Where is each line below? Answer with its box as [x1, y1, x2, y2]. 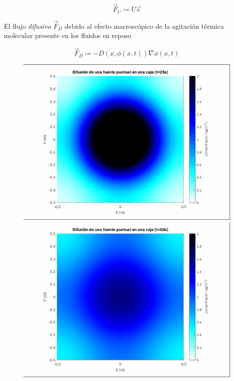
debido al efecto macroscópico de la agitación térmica [64, 20, 224, 31]
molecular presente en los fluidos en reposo [4, 30, 131, 40]
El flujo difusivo [4, 20, 51, 31]
